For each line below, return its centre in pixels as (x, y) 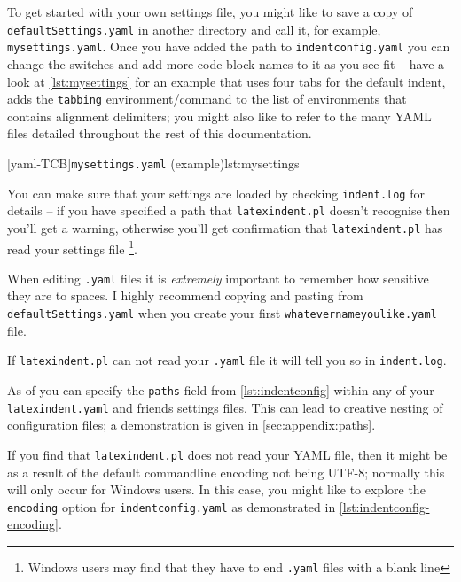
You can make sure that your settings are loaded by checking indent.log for (216, 193)
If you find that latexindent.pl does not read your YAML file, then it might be (227, 454)
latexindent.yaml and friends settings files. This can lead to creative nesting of (225, 407)
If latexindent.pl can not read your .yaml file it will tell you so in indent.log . (227, 360)
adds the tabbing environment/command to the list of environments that (207, 99)
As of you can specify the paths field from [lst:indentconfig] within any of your (221, 389)
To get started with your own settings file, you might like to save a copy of (210, 12)
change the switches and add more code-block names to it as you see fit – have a (226, 63)
